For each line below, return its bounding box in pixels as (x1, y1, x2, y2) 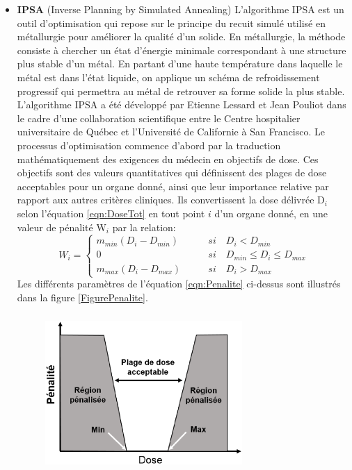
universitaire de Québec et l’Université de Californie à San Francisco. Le (17, 124, 325, 139)
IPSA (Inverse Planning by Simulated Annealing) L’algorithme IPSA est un (17, 2, 344, 16)
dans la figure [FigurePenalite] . (17, 289, 148, 304)
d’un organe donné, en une (214, 205, 328, 220)
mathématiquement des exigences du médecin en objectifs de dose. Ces (17, 151, 319, 166)
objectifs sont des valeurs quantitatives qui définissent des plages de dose (17, 165, 327, 180)
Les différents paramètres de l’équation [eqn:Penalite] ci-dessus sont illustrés (17, 276, 341, 291)
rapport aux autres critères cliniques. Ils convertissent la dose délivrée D (17, 192, 325, 207)
